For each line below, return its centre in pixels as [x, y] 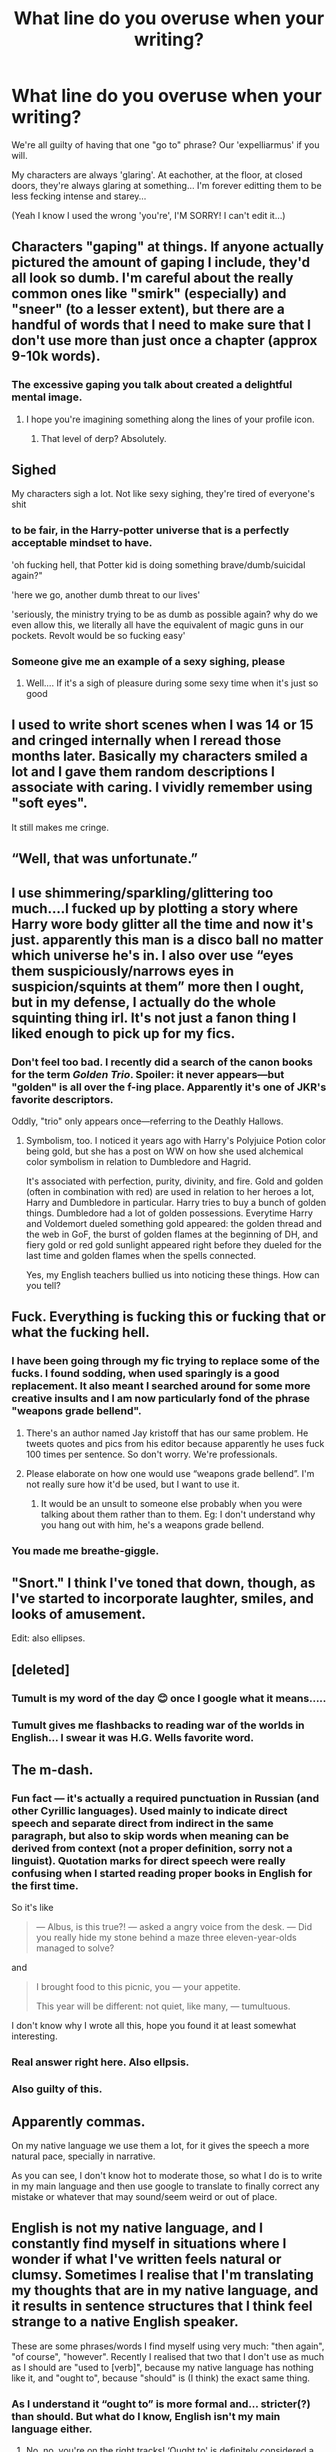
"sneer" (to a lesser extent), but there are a [148, 309]
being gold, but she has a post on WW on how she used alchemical [164, 1151]
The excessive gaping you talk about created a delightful [152, 385]
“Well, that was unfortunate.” [104, 858]
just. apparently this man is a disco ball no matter [167, 939]
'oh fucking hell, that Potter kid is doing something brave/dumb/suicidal [158, 564]
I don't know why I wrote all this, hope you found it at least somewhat [154, 2026]
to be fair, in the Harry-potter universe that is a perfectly [150, 530]
